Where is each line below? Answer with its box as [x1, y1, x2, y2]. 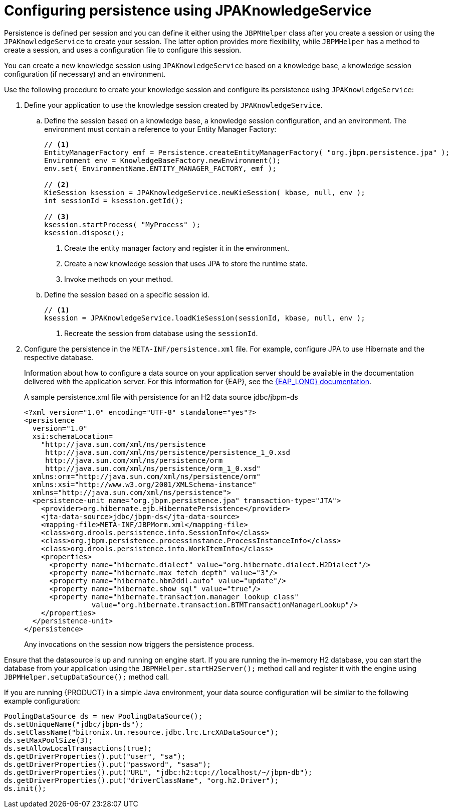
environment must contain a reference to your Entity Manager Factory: [44, 124, 277, 133]
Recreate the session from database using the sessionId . [64, 329, 258, 338]
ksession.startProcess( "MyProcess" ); [44, 220, 200, 229]
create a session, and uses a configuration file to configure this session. [4, 45, 242, 54]
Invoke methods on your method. [64, 274, 173, 283]
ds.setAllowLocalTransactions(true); [4, 744, 152, 752]
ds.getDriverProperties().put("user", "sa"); [4, 752, 186, 760]
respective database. [24, 353, 94, 362]
